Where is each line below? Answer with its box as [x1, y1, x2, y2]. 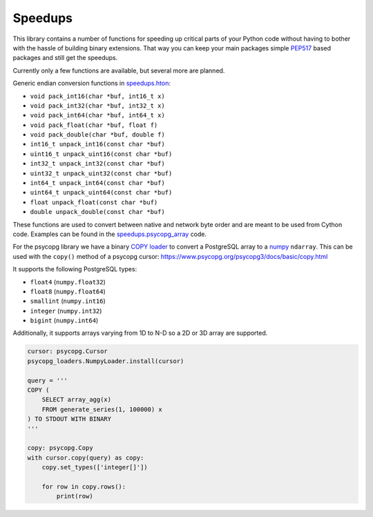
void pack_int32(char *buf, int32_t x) [30, 101, 165, 110]
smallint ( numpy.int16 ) [30, 297, 106, 305]
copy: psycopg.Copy [27, 444, 93, 452]
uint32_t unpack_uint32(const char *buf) [30, 169, 173, 177]
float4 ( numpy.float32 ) [30, 277, 106, 286]
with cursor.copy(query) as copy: [27, 453, 144, 462]
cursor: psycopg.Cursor [27, 347, 108, 355]
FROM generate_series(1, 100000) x [41, 405, 162, 413]
